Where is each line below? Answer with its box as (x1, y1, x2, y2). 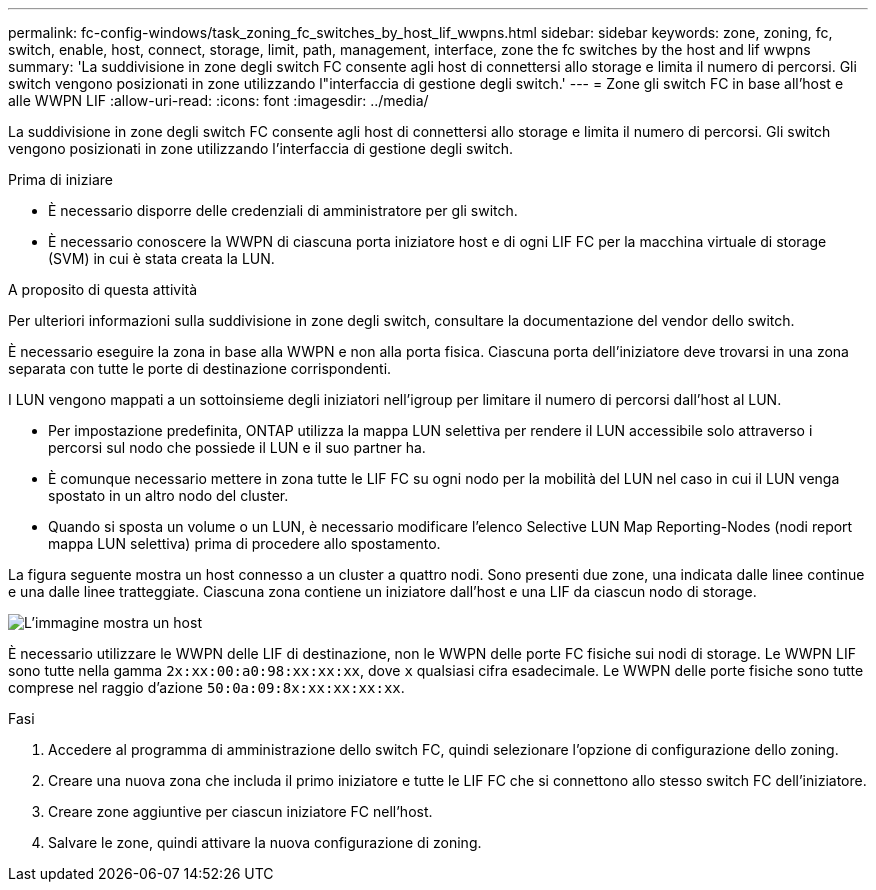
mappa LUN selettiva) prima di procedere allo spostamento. (48, 535, 441, 552)
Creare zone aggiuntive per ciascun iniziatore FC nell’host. (48, 803, 433, 820)
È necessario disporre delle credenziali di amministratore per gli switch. (48, 202, 518, 219)
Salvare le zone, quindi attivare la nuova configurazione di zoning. (48, 834, 482, 851)
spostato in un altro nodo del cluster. (48, 487, 289, 504)
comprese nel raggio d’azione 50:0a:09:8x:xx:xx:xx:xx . (8, 679, 405, 696)
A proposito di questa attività (8, 281, 198, 298)
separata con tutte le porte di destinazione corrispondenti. (8, 360, 392, 377)
